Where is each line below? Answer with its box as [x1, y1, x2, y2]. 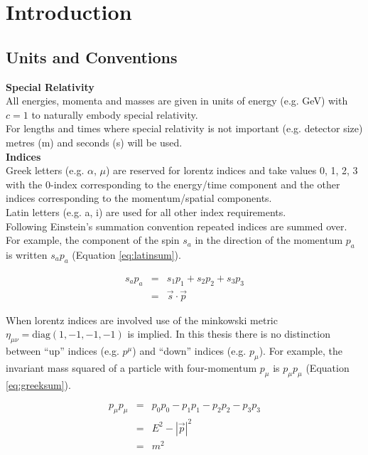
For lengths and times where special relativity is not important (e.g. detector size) [6, 121, 363, 136]
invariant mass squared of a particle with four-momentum [6, 360, 257, 375]
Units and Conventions [6, 45, 178, 68]
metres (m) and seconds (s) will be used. [6, 134, 183, 149]
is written [6, 247, 48, 262]
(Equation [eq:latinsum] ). [72, 247, 181, 262]
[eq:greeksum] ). [6, 377, 71, 392]
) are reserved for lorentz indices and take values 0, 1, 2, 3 [105, 163, 358, 178]
